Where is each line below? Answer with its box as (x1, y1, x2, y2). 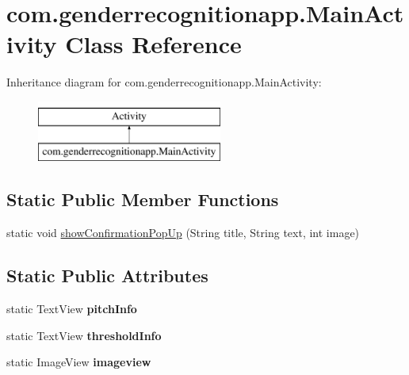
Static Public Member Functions (6, 187, 279, 212)
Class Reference (65, 28, 242, 60)
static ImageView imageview (6, 354, 151, 370)
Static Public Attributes (6, 263, 208, 288)
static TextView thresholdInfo (6, 327, 162, 343)
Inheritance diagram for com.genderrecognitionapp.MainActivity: (6, 74, 322, 90)
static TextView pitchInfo (6, 300, 137, 317)
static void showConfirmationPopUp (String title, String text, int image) (6, 224, 360, 241)
